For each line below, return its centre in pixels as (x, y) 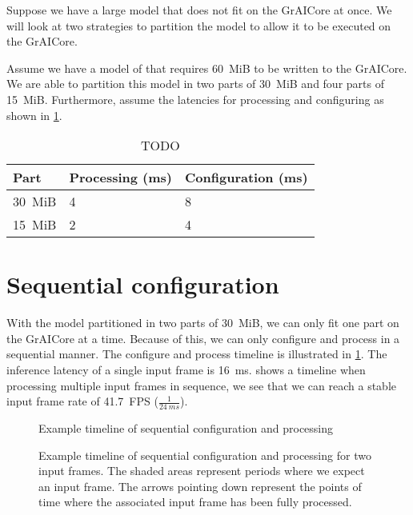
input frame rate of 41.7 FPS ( (82, 401)
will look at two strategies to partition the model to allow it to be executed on (199, 25)
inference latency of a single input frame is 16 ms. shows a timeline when (186, 370)
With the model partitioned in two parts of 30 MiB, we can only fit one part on (203, 323)
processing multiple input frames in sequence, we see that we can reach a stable (202, 385)
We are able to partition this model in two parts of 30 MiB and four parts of (195, 84)
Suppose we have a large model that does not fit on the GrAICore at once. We (199, 10)
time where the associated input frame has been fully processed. (195, 502)
